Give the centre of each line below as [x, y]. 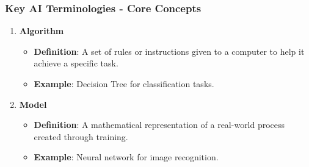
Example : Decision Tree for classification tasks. [124, 83]
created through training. [81, 136]
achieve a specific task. [76, 63]
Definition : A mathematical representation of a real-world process [159, 125]
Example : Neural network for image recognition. [126, 157]
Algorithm [42, 31]
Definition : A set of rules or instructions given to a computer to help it [169, 51]
